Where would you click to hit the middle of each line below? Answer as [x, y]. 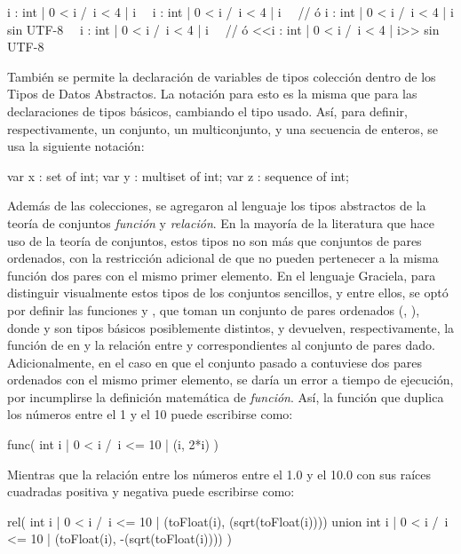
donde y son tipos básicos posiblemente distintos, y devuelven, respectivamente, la [231, 327]
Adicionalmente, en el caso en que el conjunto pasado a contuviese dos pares [215, 362]
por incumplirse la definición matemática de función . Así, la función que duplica [226, 396]
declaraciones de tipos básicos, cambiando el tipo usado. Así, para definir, [207, 111]
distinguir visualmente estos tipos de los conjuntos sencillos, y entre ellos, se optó [228, 293]
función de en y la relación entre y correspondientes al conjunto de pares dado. [221, 345]
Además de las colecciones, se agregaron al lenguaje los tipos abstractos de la [217, 206]
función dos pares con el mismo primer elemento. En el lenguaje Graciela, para [222, 275]
